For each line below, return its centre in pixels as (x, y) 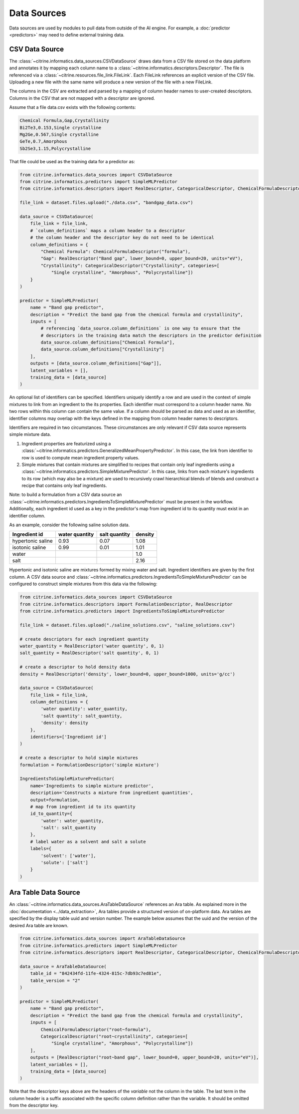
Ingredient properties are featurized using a (66, 443)
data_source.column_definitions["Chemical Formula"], (108, 343)
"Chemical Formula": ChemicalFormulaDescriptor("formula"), (116, 251)
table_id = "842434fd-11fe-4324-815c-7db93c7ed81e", (96, 973)
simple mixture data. (30, 434)
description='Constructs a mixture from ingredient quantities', (112, 793)
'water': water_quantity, (72, 821)
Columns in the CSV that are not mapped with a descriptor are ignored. (82, 98)
